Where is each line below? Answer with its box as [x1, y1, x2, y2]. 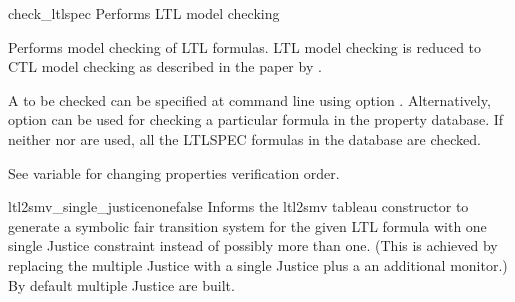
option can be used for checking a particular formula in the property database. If [8, 109, 504, 130]
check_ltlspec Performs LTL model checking [8, 3, 280, 23]
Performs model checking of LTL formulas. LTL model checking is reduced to [8, 36, 482, 57]
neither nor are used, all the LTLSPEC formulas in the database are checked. [8, 128, 481, 149]
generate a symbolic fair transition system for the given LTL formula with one [8, 215, 487, 236]
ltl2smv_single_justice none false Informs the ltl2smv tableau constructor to [8, 196, 469, 217]
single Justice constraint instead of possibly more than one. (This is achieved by [8, 235, 498, 256]
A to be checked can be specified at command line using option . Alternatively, [8, 89, 491, 110]
